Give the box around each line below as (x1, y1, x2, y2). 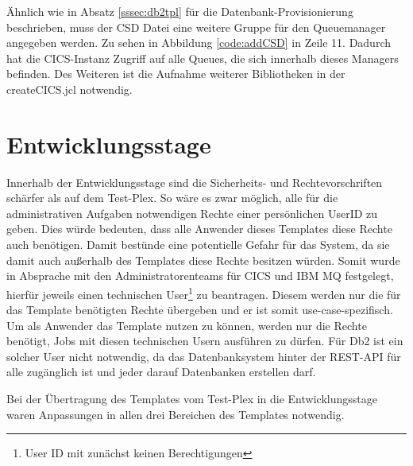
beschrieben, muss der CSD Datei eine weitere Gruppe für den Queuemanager (6, 18, 386, 35)
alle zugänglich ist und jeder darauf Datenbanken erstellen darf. (6, 363, 316, 380)
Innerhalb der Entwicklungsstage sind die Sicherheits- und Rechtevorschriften (6, 173, 383, 190)
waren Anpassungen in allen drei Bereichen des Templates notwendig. (6, 406, 345, 422)
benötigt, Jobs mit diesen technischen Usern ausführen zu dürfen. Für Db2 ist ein (6, 332, 403, 349)
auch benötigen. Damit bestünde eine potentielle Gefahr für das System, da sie (6, 236, 390, 253)
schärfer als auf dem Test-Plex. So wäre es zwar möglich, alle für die (6, 189, 338, 206)
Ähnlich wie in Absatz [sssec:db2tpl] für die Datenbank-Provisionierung (6, 3, 353, 19)
